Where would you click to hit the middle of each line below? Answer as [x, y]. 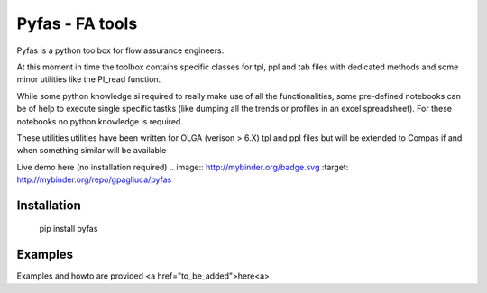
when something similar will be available [92, 151]
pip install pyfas [69, 229]
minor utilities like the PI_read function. [89, 79]
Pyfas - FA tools [77, 23]
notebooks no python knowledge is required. [100, 121]
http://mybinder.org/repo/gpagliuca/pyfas [94, 179]
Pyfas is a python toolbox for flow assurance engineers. [120, 50]
